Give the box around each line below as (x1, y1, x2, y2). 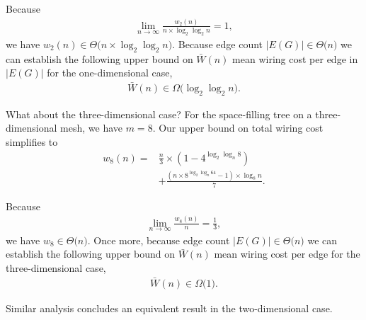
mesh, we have (60, 120, 123, 135)
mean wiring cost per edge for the (214, 246, 360, 261)
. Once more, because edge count (87, 232, 230, 247)
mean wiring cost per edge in (232, 51, 358, 66)
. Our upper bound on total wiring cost (152, 120, 324, 135)
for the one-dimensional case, (47, 65, 173, 80)
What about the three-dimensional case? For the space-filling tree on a (6, 106, 312, 121)
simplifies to (6, 134, 58, 149)
